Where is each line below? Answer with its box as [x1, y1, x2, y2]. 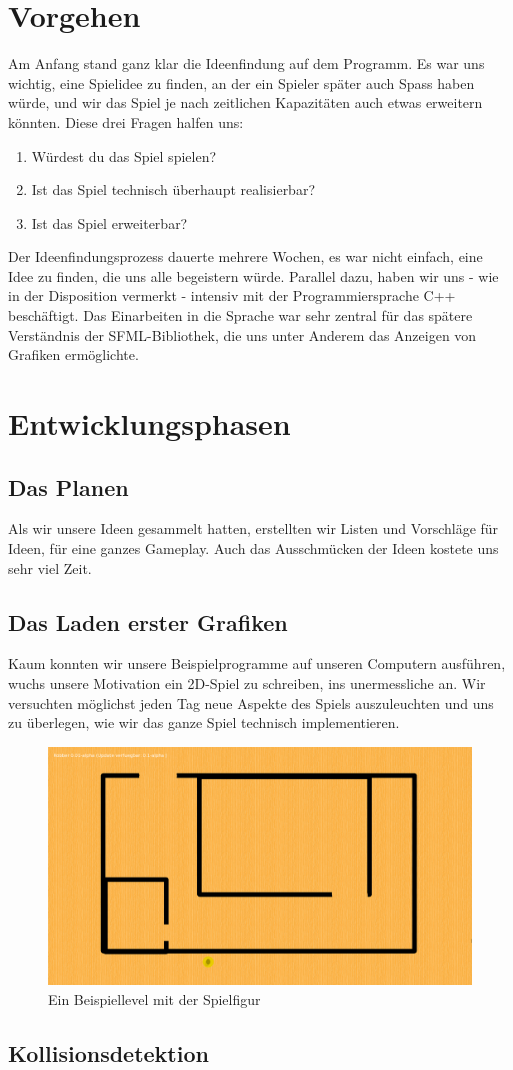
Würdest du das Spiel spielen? [31, 145, 217, 166]
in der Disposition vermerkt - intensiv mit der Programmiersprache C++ [8, 285, 456, 306]
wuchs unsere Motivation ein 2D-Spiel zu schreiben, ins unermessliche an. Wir [8, 673, 486, 693]
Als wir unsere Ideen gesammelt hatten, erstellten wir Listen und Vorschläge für [8, 518, 499, 539]
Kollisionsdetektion [8, 1037, 209, 1068]
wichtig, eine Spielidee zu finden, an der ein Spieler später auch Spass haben [8, 72, 475, 93]
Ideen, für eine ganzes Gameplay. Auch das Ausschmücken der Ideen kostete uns [8, 538, 499, 559]
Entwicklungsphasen [8, 403, 291, 444]
